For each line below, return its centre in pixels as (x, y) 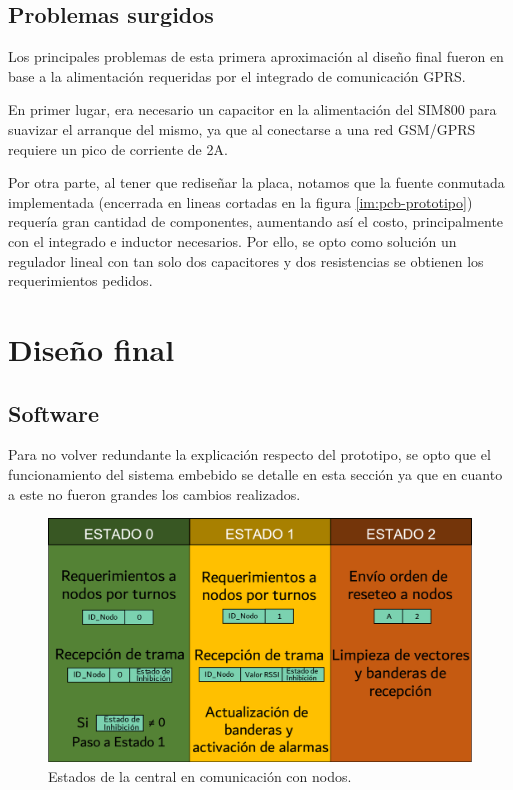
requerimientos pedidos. (80, 280)
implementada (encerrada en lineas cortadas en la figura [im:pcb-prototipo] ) (240, 201)
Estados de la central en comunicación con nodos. (200, 775)
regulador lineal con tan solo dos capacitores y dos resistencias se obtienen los (246, 260)
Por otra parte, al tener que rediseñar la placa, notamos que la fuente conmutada (256, 182)
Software (54, 412)
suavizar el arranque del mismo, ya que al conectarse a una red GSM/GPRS (242, 128)
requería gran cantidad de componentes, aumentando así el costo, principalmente (256, 221)
